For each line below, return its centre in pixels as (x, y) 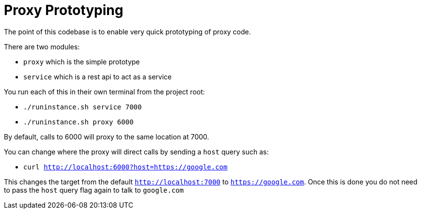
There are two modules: (42, 46)
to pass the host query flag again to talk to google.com (94, 190)
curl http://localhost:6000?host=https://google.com (125, 167)
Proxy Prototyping (64, 10)
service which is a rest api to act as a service (98, 76)
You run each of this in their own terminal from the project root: (104, 91)
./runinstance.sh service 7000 (83, 107)
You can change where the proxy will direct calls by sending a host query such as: (136, 152)
